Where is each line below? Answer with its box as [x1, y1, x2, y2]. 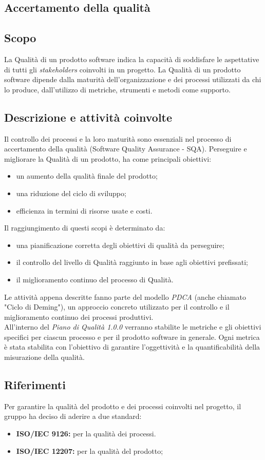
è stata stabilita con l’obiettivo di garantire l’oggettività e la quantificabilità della [4, 341, 260, 352]
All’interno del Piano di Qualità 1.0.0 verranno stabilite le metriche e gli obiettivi [4, 321, 261, 332]
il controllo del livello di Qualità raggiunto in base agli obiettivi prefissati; [16, 257, 248, 267]
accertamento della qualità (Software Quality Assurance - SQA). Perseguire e [4, 143, 247, 154]
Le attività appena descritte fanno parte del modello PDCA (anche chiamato [4, 291, 246, 302]
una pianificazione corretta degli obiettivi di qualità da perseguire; [16, 239, 224, 250]
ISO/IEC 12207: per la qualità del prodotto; [16, 445, 163, 456]
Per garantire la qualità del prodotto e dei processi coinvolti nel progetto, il [4, 400, 241, 411]
